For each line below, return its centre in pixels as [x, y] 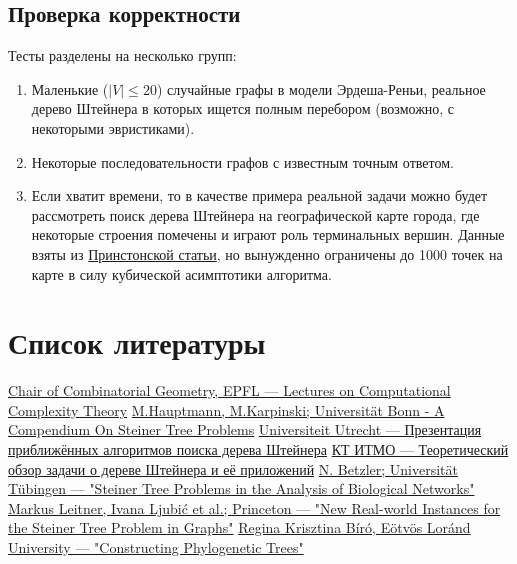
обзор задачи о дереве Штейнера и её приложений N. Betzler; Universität [233, 468]
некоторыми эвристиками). [113, 127]
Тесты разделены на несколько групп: [122, 55]
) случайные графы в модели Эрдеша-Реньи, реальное [321, 88]
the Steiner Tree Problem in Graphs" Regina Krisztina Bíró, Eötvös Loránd [239, 527]
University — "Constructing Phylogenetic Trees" [156, 547]
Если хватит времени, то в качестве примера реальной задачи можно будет [259, 195]
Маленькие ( [70, 88]
